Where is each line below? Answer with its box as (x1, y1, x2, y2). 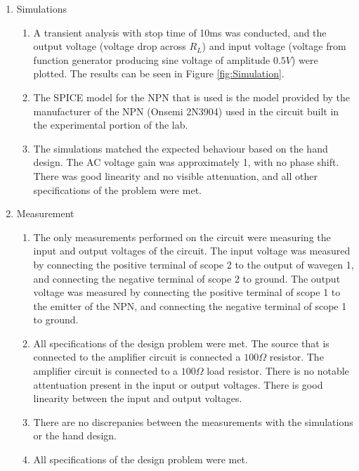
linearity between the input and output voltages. (33, 391, 242, 406)
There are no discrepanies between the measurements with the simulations (33, 414, 353, 429)
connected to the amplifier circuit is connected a (33, 349, 241, 364)
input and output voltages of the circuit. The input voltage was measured (33, 243, 351, 258)
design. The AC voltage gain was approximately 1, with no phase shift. (33, 155, 339, 169)
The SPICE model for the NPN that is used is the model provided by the (33, 89, 351, 104)
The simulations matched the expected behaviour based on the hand (33, 141, 328, 155)
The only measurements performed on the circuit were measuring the (33, 229, 331, 244)
